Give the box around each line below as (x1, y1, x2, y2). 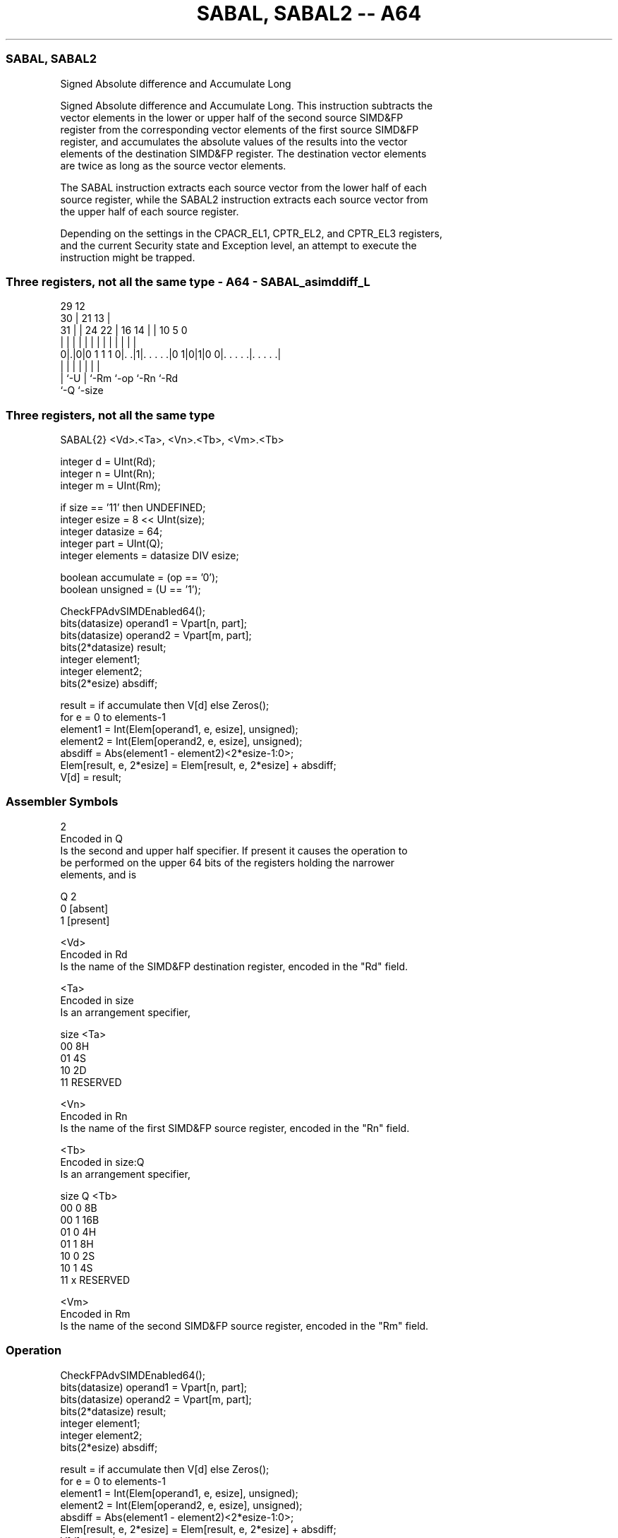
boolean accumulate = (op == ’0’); (60, 571, 219, 583)
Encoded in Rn (60, 1109, 128, 1122)
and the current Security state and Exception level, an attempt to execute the (60, 239, 417, 251)
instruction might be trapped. (60, 251, 195, 263)
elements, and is (60, 868, 137, 881)
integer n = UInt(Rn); (60, 467, 155, 479)
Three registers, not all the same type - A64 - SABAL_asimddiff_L (6, 274, 370, 289)
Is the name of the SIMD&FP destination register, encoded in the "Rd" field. (60, 960, 408, 972)
